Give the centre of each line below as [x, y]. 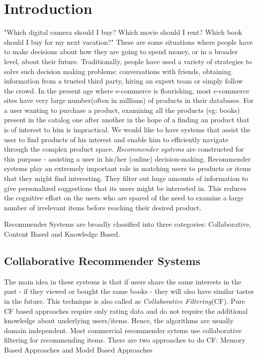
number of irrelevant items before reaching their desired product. [103, 207]
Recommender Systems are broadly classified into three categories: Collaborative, [128, 224]
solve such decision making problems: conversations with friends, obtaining [118, 71]
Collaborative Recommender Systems [102, 260]
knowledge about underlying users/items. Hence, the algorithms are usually [119, 320]
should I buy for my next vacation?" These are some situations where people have [129, 42]
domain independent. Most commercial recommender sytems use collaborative [123, 330]
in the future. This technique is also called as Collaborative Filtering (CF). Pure [125, 301]
